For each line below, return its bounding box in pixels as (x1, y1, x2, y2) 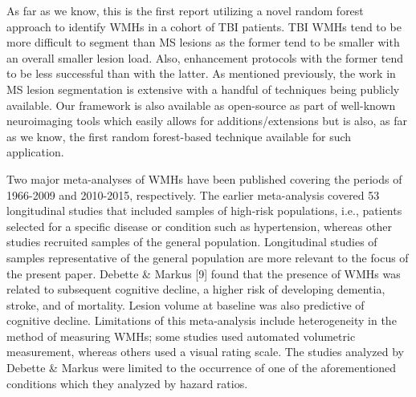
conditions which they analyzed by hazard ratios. (6, 375, 248, 391)
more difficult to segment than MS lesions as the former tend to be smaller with (6, 34, 400, 51)
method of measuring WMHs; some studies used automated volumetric (6, 327, 356, 344)
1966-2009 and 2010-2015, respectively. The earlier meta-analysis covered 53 (6, 186, 380, 203)
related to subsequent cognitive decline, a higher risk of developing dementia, (6, 281, 385, 298)
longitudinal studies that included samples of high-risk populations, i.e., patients (6, 202, 402, 219)
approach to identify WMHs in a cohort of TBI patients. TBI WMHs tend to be (6, 18, 402, 34)
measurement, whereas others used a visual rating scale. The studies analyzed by (6, 343, 404, 360)
